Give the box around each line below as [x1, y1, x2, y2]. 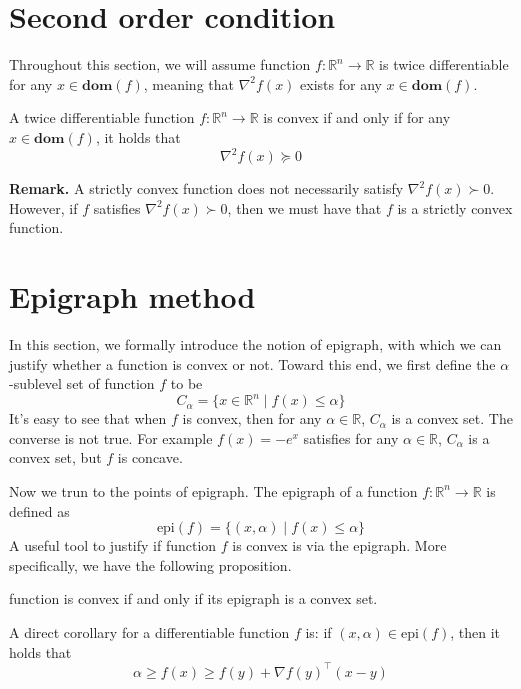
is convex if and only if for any [263, 107, 451, 128]
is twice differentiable [379, 54, 509, 75]
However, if [9, 197, 78, 218]
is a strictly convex [397, 197, 513, 218]
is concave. [117, 447, 183, 468]
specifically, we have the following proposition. [9, 554, 292, 575]
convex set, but [9, 447, 102, 468]
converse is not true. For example [9, 427, 213, 448]
